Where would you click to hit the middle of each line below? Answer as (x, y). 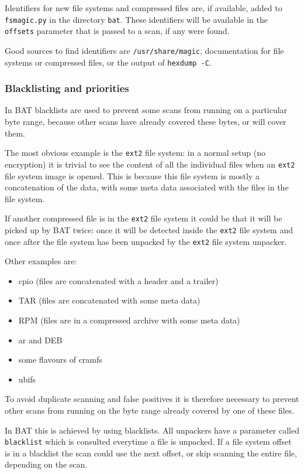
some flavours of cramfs (60, 359)
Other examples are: (41, 261)
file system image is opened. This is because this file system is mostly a (132, 175)
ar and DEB (40, 340)
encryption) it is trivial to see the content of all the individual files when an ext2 (150, 164)
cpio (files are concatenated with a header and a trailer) (118, 280)
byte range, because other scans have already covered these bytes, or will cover (146, 122)
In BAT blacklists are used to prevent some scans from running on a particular (146, 110)
